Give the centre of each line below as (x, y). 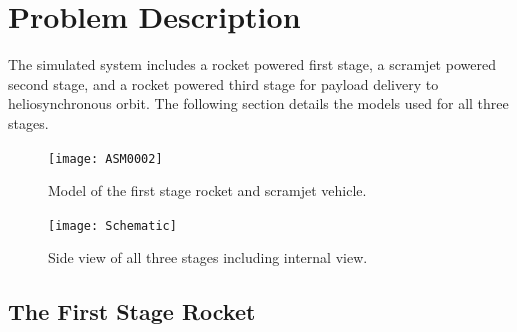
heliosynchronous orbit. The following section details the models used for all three (258, 103)
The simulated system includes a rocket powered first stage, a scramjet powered (252, 64)
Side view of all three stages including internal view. (208, 257)
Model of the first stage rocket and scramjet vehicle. (207, 190)
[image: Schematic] (112, 225)
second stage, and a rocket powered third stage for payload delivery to (223, 83)
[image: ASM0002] (105, 158)
